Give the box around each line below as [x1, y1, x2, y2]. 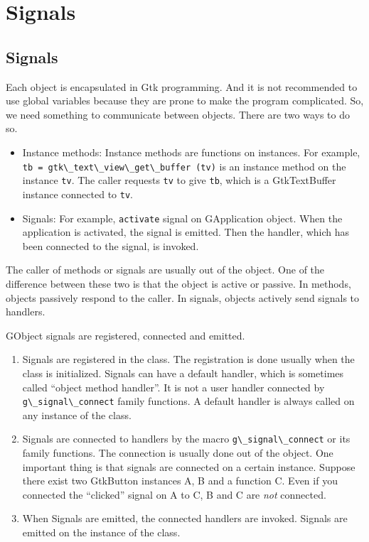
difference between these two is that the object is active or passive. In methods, [6, 276, 351, 291]
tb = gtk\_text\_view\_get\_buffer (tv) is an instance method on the [22, 158, 346, 173]
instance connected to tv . [22, 186, 133, 201]
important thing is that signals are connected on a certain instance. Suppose [22, 459, 355, 474]
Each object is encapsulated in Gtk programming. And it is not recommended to [6, 79, 358, 94]
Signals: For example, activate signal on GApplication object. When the [22, 210, 343, 225]
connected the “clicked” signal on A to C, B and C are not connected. [22, 487, 326, 502]
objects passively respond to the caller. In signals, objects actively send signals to [6, 290, 360, 305]
